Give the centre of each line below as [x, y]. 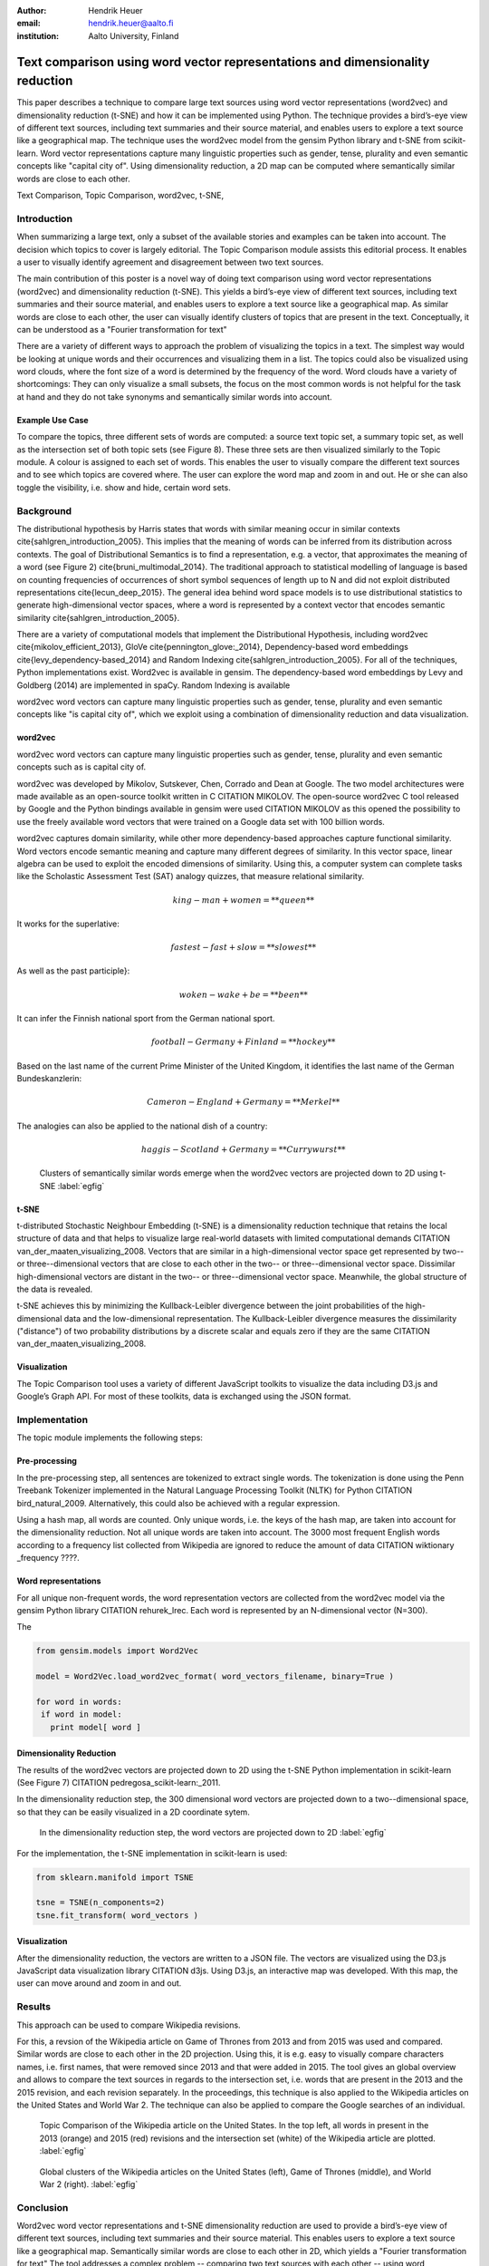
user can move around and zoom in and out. [99, 1983]
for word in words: [79, 1701]
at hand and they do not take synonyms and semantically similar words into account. [174, 397]
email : [29, 24]
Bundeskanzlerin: [49, 1079]
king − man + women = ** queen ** [243, 900]
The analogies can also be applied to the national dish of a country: [142, 1126]
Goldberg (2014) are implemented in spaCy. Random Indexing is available [153, 685]
